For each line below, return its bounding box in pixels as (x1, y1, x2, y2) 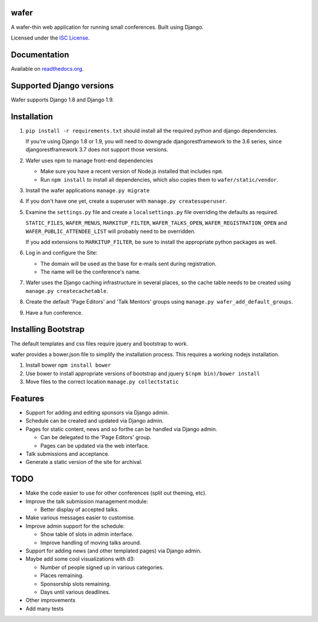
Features (11, 393, 44, 403)
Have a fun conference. (25, 309, 83, 316)
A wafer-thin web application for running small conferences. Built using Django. (11, 24, 204, 31)
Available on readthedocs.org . (11, 65, 84, 72)
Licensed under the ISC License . (11, 34, 90, 41)
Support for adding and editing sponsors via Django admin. (25, 409, 169, 416)
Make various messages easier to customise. (25, 514, 135, 521)
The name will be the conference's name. (40, 268, 141, 275)
